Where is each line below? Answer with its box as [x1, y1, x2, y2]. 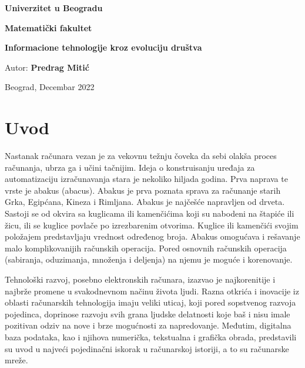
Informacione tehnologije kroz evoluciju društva [5, 41, 202, 54]
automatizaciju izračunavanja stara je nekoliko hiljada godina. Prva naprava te [5, 173, 288, 185]
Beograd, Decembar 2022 [5, 81, 95, 93]
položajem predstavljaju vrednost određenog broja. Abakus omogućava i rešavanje [5, 230, 300, 243]
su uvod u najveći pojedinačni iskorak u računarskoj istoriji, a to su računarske [5, 342, 289, 354]
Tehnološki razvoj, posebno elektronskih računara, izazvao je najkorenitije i [5, 273, 276, 286]
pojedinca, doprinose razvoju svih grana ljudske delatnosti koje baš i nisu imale [5, 307, 290, 320]
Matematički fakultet [5, 21, 92, 34]
